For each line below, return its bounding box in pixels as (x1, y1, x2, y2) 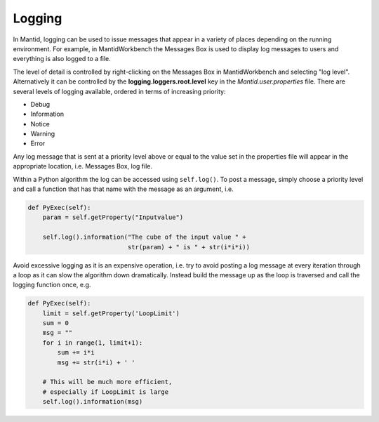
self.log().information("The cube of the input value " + (42, 233, 246, 242)
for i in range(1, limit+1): (42, 338, 143, 347)
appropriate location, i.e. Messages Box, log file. (13, 162, 153, 171)
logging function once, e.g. (13, 281, 91, 289)
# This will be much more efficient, (42, 378, 173, 386)
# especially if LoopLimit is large (42, 388, 168, 396)
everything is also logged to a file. (13, 55, 112, 63)
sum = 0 (42, 319, 69, 327)
